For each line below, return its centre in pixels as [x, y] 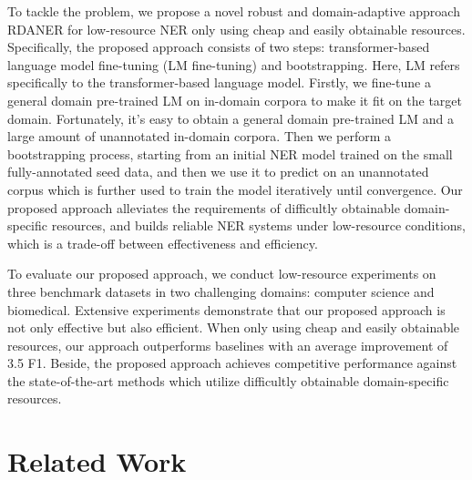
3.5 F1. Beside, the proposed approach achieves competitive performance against [232, 363]
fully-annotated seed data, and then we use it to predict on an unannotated [218, 172]
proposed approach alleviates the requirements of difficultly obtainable [204, 207]
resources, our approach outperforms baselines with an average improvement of [228, 345]
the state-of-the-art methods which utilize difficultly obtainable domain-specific [228, 380]
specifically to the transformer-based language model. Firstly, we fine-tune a [219, 82]
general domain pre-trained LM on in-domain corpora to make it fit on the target [235, 100]
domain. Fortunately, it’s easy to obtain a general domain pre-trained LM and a [231, 118]
